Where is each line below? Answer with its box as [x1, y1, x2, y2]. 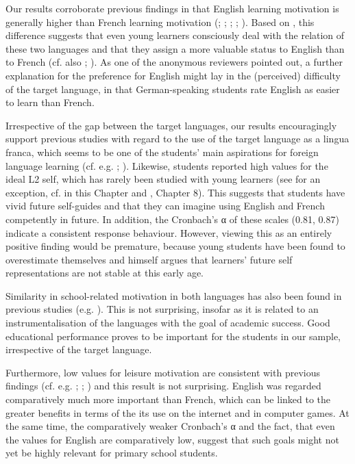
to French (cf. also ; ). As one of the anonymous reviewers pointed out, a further [5, 55, 343, 69]
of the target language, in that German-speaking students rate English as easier [5, 81, 340, 96]
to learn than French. [5, 95, 95, 109]
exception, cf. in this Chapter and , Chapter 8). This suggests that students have [5, 185, 345, 199]
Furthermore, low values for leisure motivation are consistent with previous [5, 365, 320, 379]
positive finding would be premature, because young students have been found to [5, 239, 345, 253]
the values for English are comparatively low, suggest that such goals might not [5, 432, 339, 446]
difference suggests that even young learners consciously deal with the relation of [5, 28, 345, 42]
